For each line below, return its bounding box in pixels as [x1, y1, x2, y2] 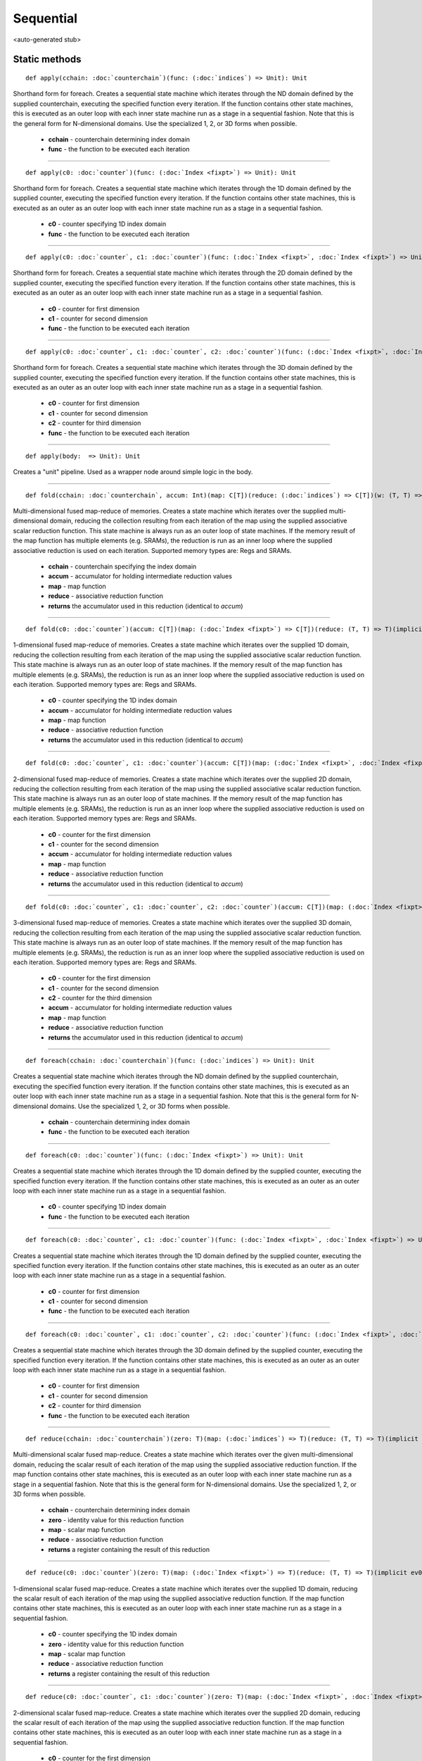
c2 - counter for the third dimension [48, 994, 153, 1002]
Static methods [13, 54, 82, 66]
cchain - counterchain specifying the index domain [48, 562, 197, 571]
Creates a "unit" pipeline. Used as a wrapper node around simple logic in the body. [13, 468, 253, 476]
